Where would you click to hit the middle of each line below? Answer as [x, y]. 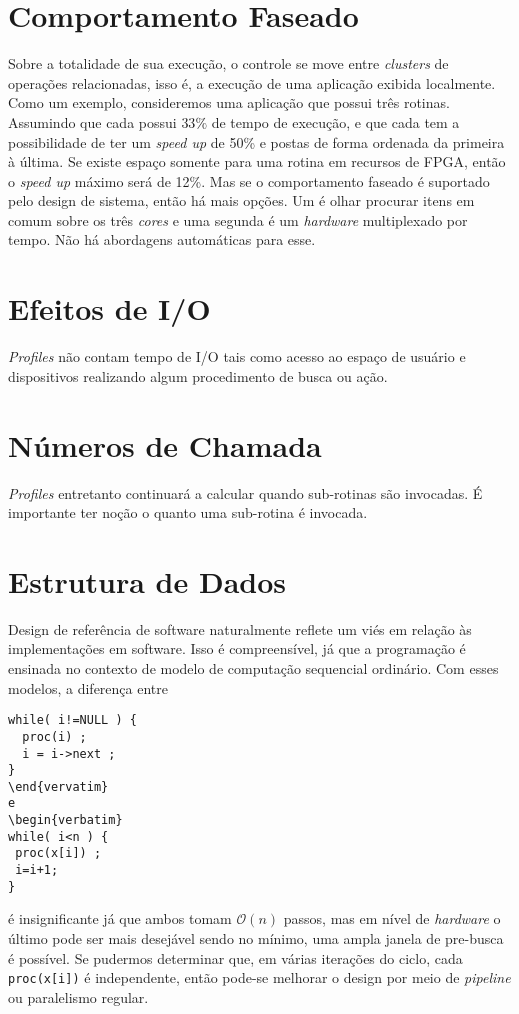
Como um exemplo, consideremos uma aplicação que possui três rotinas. [229, 102]
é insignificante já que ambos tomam [120, 918]
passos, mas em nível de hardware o [392, 918]
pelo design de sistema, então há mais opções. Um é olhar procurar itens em [241, 200]
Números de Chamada [165, 444]
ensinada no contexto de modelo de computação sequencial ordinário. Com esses [253, 668]
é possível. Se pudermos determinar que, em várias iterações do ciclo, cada [235, 957]
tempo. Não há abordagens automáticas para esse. [162, 239]
